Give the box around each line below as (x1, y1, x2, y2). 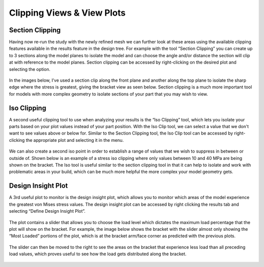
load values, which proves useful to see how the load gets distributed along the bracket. (9, 251, 187, 257)
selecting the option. (9, 66, 51, 72)
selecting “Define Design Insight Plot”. (9, 208, 86, 214)
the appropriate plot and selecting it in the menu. (25, 137, 124, 143)
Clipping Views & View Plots (9, 7, 126, 18)
